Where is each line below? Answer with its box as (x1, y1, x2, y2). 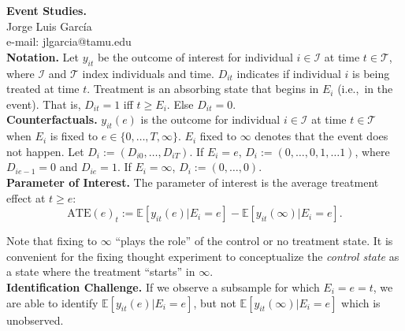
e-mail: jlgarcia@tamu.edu (6, 33, 132, 50)
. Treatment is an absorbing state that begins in (87, 80, 319, 97)
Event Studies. (6, 2, 87, 18)
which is (341, 294, 381, 311)
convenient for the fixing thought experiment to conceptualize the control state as (6, 247, 399, 264)
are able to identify (6, 294, 98, 311)
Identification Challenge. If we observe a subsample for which (6, 278, 320, 295)
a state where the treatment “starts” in (6, 263, 195, 280)
